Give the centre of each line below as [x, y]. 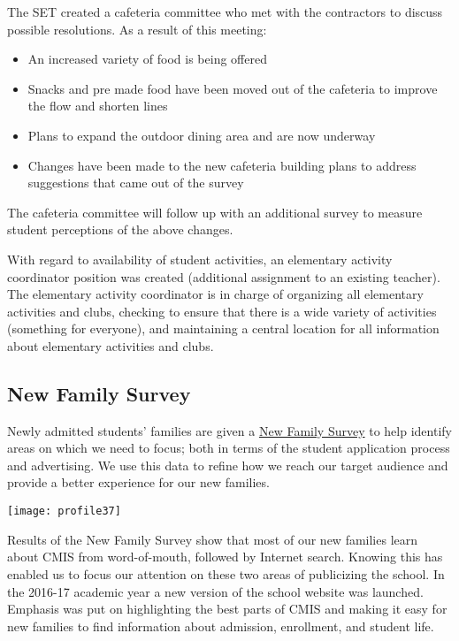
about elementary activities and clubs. [111, 345]
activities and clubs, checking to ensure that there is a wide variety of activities [222, 311]
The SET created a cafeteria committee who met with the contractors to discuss [225, 11]
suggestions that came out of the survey [136, 183]
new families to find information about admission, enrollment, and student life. [221, 626]
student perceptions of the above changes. [120, 229]
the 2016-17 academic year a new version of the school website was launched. [215, 591]
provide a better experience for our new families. [138, 482]
